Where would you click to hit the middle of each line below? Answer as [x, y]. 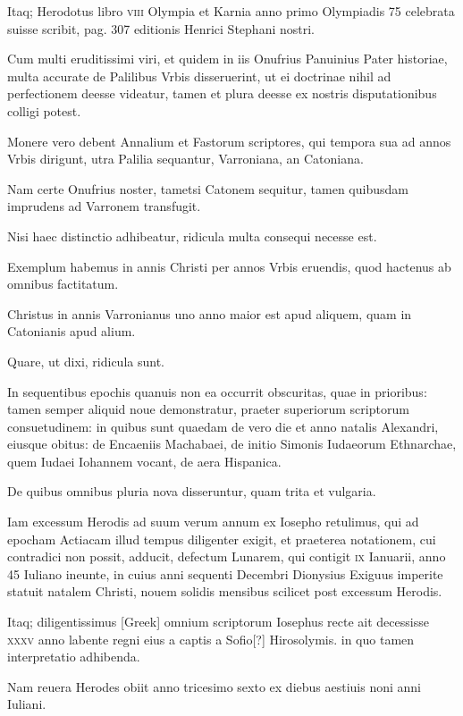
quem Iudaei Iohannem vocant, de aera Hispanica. [144, 461]
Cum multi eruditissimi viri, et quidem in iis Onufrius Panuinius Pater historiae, [227, 59]
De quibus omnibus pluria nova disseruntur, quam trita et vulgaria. [192, 491]
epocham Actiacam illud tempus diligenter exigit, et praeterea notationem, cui [222, 539]
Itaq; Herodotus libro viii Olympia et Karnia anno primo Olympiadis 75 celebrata [231, 11]
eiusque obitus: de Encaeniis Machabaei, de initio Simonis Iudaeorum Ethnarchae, [232, 444]
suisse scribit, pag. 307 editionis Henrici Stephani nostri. [161, 28]
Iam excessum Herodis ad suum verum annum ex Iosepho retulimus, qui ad [213, 522]
